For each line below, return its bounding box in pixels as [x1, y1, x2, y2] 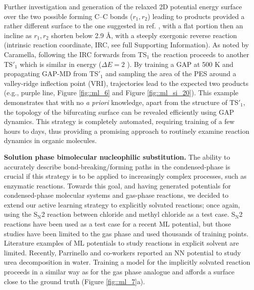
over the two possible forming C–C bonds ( [4, 11, 133, 21]
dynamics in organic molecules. [4, 135, 97, 145]
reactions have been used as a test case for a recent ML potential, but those [4, 219, 231, 229]
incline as [4, 30, 32, 40]
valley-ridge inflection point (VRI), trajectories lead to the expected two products [4, 78, 249, 88]
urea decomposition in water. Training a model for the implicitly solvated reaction [4, 257, 251, 267]
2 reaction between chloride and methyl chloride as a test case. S [41, 209, 235, 219]
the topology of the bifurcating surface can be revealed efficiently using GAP [4, 106, 234, 117]
